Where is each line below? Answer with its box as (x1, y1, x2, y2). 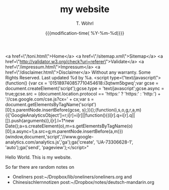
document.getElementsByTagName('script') (5, 101, 97, 107)
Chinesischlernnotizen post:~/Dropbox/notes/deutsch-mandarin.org (12, 179, 155, 185)
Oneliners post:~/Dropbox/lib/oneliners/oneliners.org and (12, 173, 132, 180)
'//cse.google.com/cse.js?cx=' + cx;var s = (5, 96, 94, 102)
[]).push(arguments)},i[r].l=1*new (5, 117, 75, 123)
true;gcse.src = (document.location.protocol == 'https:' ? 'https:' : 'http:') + (5, 90, 161, 97)
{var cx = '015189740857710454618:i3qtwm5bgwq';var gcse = (28, 80, 159, 86)
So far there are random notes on (5, 164, 75, 170)
